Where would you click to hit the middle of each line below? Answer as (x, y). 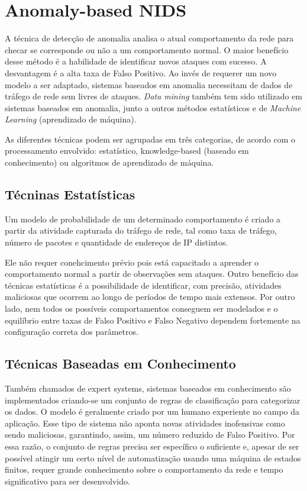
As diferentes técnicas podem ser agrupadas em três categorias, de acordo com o (150, 139)
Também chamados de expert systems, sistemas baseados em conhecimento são (148, 388)
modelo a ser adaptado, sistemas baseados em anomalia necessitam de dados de (149, 84)
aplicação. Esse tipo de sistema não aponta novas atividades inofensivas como (145, 423)
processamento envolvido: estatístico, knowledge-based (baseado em (127, 151)
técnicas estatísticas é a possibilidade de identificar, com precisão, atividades (143, 285)
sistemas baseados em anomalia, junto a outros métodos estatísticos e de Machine (153, 107)
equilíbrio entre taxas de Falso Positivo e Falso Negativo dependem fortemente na (153, 320)
